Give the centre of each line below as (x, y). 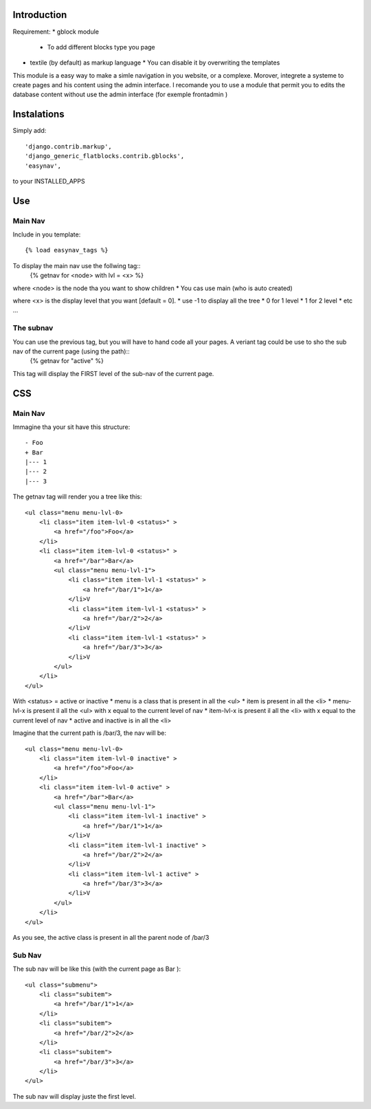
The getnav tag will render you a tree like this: (77, 497)
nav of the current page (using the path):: (71, 351)
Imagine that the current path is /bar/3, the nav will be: (90, 733)
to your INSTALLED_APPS (49, 181)
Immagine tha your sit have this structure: (71, 427)
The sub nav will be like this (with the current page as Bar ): (97, 969)
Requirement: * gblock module (56, 32)
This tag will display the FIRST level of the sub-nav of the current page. (113, 373)
